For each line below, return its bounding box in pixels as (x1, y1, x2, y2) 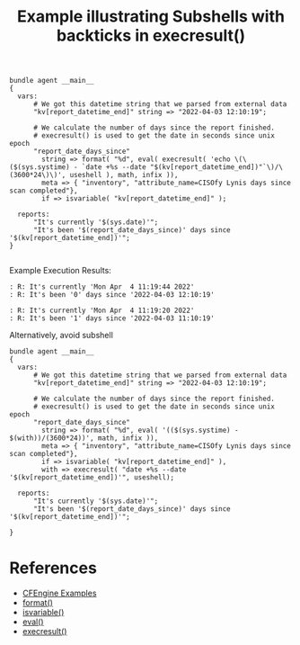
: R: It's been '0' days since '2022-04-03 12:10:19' (9, 291, 216, 300)
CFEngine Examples (22, 587, 97, 599)
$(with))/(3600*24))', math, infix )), (9, 434, 159, 443)
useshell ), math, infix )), (69, 171, 179, 180)
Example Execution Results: (9, 265, 112, 276)
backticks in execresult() (56, 25, 246, 46)
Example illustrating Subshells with (16, 6, 286, 27)
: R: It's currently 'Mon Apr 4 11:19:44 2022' (9, 282, 195, 291)
